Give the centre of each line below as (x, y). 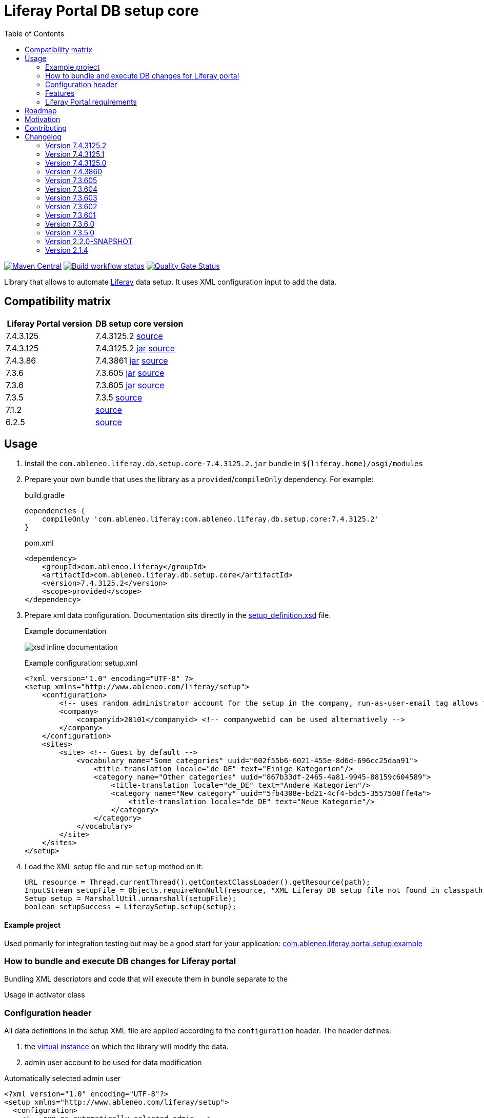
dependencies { (55, 511)
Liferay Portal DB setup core (102, 11)
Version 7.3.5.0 (70, 232)
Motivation (43, 119)
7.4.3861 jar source (132, 360)
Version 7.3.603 (71, 197)
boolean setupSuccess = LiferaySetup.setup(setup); (131, 907)
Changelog (43, 136)
